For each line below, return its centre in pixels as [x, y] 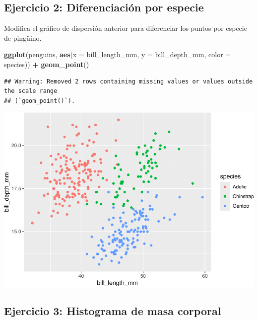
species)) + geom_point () [47, 64]
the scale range [31, 91]
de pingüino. [23, 38]
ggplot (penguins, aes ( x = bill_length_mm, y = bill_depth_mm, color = [118, 54]
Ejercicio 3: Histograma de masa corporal [113, 310]
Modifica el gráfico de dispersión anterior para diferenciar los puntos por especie [126, 28]
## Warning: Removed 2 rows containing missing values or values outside [129, 81]
